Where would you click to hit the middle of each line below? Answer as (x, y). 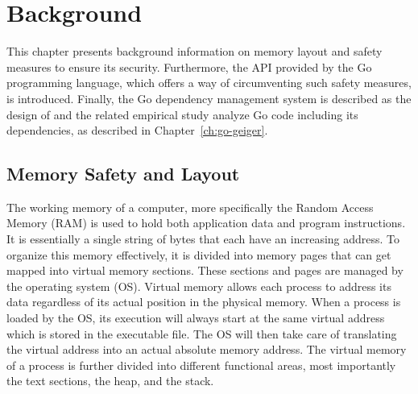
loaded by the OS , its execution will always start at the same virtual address (196, 318)
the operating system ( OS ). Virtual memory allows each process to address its (199, 286)
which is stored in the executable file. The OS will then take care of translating (202, 333)
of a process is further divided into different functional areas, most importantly (201, 365)
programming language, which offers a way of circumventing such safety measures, (209, 83)
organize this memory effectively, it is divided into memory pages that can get (199, 254)
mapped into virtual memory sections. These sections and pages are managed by (205, 270)
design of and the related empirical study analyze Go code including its (182, 114)
